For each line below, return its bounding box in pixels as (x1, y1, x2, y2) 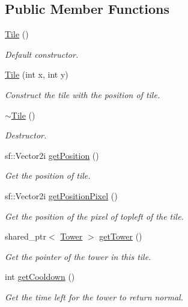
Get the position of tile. (5, 169, 91, 182)
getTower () (99, 230, 142, 243)
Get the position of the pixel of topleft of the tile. (5, 209, 184, 222)
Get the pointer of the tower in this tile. (5, 250, 151, 262)
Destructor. (5, 129, 47, 141)
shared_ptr (5, 230, 47, 243)
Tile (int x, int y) (5, 68, 68, 81)
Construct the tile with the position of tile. (5, 88, 160, 101)
